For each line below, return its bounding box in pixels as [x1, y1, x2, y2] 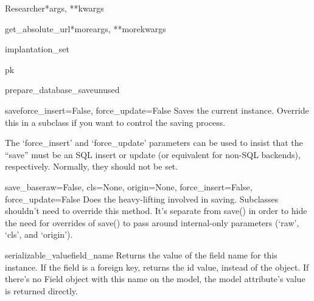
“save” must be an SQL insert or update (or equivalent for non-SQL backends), [5, 148, 301, 161]
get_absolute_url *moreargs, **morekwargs [5, 22, 166, 35]
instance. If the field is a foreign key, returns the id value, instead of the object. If [5, 260, 309, 273]
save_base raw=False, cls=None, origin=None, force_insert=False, [5, 180, 253, 193]
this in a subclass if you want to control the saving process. [5, 116, 226, 128]
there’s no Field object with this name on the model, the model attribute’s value [5, 272, 305, 285]
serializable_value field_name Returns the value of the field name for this [5, 248, 277, 261]
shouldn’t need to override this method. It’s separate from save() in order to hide [5, 204, 307, 217]
